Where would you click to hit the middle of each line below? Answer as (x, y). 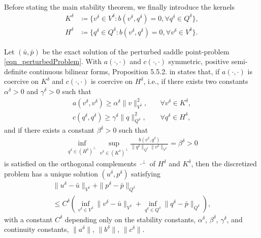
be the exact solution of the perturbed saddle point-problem (136, 51)
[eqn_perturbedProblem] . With (53, 61)
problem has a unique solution (51, 173)
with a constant (28, 219)
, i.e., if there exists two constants (196, 81)
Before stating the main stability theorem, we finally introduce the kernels (120, 7)
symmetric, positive (199, 61)
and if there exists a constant (49, 130)
